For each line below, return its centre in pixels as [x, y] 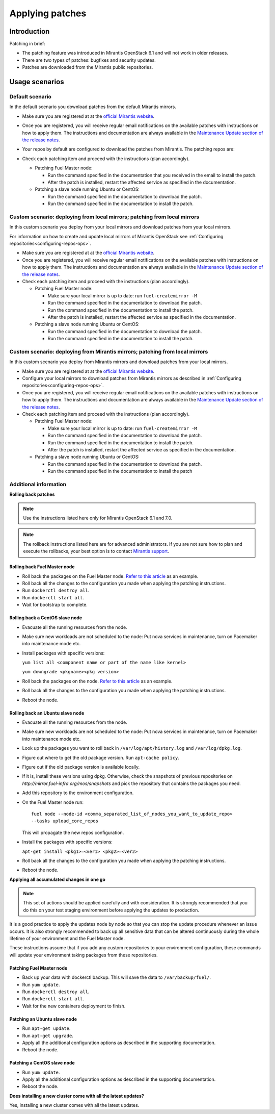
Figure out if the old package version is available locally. [81, 767]
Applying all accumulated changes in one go [57, 879]
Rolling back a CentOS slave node [46, 618]
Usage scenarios [37, 82]
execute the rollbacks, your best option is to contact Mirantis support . [96, 551]
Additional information [38, 484]
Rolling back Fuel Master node [42, 567]
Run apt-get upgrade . [48, 1035]
